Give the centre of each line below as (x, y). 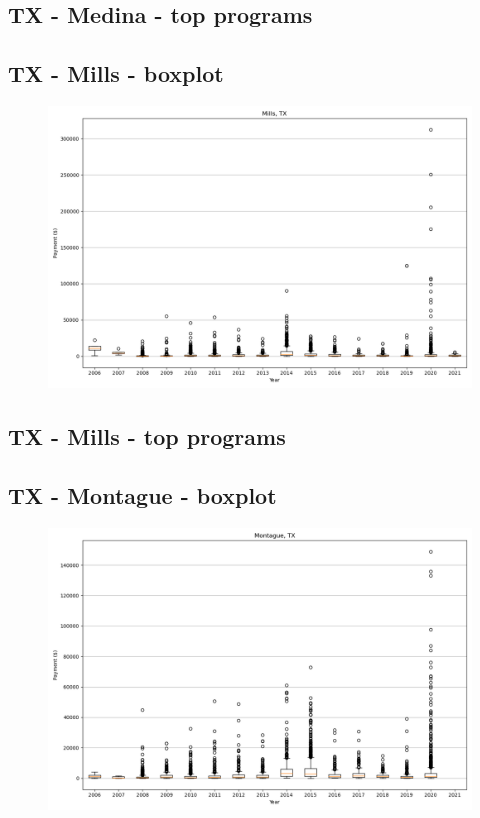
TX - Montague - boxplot (142, 495)
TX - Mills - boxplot (116, 73)
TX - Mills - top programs (147, 436)
